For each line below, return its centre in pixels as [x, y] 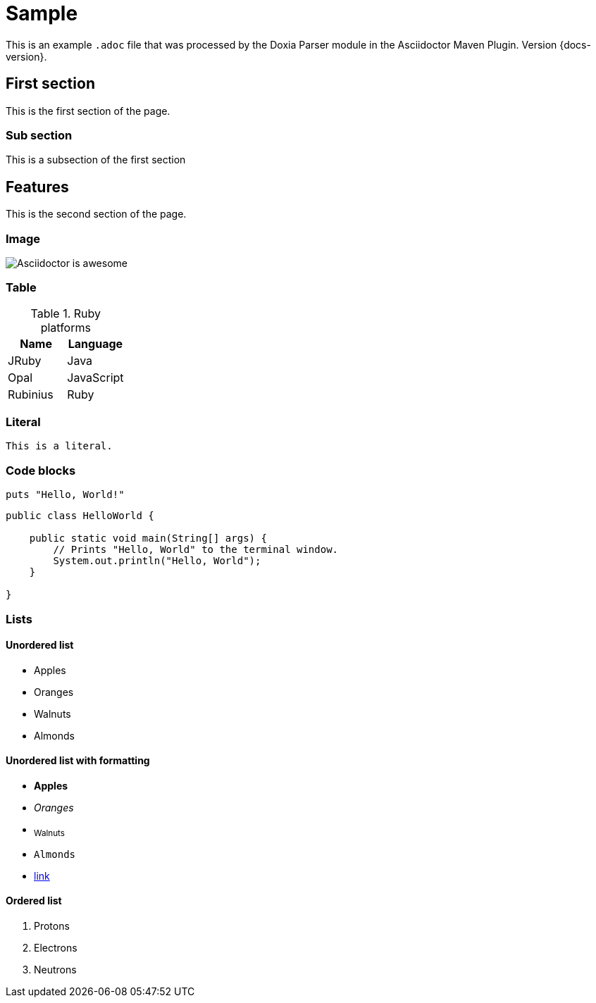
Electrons [56, 948]
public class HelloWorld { [80, 516]
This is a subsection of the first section [96, 160]
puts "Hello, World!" [65, 495]
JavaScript [95, 377]
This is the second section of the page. [96, 214]
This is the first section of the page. [88, 111]
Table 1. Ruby [66, 313]
